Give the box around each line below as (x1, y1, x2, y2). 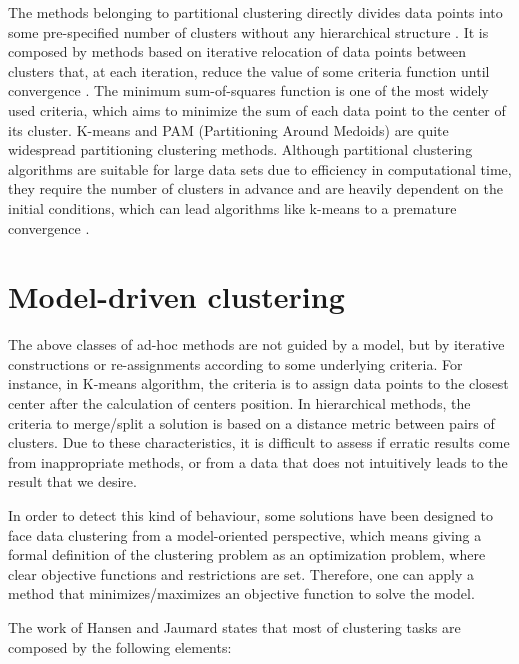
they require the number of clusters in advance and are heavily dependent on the (8, 178, 504, 199)
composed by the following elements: (8, 636, 232, 657)
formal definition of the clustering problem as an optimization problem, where (8, 544, 486, 565)
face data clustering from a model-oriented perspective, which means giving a (8, 524, 482, 545)
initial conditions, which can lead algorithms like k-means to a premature (8, 197, 457, 218)
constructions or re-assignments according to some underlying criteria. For (8, 353, 463, 374)
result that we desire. (8, 471, 137, 492)
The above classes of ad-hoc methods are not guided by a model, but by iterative (8, 334, 505, 355)
